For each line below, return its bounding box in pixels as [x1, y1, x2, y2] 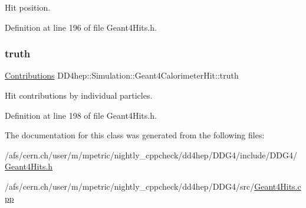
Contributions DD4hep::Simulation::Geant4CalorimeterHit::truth [5, 69, 239, 82]
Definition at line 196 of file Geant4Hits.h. [5, 21, 157, 33]
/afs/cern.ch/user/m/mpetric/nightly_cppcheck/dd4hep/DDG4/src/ [5, 180, 255, 192]
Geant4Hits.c [254, 180, 301, 192]
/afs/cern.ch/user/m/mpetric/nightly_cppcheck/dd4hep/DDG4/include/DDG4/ [5, 148, 297, 161]
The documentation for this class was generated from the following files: [5, 129, 265, 141]
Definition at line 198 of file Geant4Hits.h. [5, 109, 157, 121]
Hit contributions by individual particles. [5, 89, 153, 101]
